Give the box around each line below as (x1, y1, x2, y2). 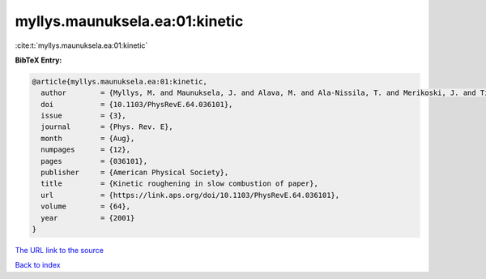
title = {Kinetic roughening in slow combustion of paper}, (40, 179, 319, 188)
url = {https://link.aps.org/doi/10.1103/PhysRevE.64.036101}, (40, 191, 340, 200)
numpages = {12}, (40, 145, 131, 154)
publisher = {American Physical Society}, (40, 168, 229, 178)
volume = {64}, (40, 202, 131, 211)
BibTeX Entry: (15, 55, 62, 65)
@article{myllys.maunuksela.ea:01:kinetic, (32, 77, 208, 86)
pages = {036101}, (40, 157, 148, 165)
